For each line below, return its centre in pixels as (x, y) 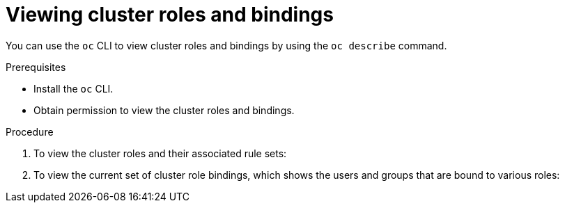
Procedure (30, 131)
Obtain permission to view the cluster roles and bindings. (164, 110)
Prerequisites (36, 67)
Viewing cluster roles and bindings (170, 15)
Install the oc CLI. (73, 88)
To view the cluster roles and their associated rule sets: (160, 153)
